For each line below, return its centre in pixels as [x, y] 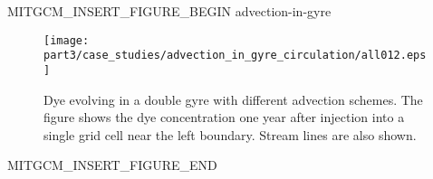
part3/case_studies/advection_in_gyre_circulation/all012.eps [235, 56]
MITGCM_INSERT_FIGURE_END [112, 165]
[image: [67, 40]
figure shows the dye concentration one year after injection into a [224, 117]
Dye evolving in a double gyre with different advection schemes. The [233, 99]
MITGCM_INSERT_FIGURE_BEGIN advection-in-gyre [169, 11]
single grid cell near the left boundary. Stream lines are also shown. [230, 134]
